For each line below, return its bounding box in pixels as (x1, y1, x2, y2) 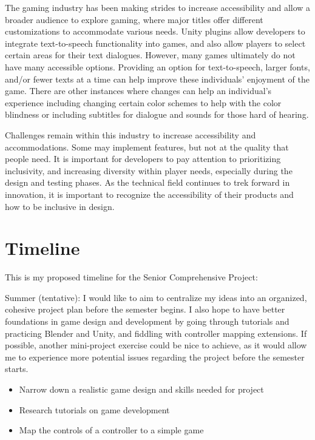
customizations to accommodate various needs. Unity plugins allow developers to (5, 25, 305, 38)
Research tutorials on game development (19, 403, 170, 416)
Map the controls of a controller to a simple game (19, 424, 204, 436)
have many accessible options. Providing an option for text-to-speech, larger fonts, (5, 60, 310, 73)
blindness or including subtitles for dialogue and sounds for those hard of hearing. (5, 108, 309, 121)
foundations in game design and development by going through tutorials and (5, 315, 290, 327)
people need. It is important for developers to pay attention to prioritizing (5, 152, 281, 165)
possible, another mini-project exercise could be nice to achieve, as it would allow (5, 339, 307, 351)
